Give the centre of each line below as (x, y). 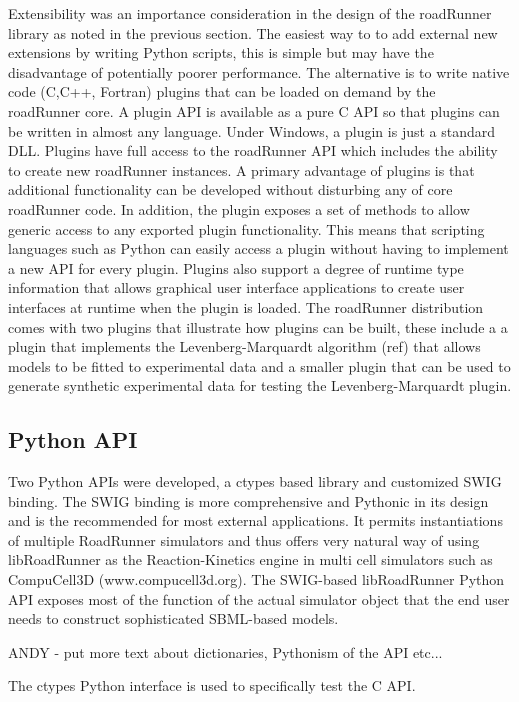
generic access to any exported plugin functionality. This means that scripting (246, 228)
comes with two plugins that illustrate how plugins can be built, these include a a (258, 326)
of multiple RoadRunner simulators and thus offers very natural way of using (244, 539)
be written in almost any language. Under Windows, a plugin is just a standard (252, 130)
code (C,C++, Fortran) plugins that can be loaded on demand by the (222, 91)
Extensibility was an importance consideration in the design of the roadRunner (250, 13)
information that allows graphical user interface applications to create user (236, 287)
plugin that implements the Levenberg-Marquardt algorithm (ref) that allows (244, 346)
